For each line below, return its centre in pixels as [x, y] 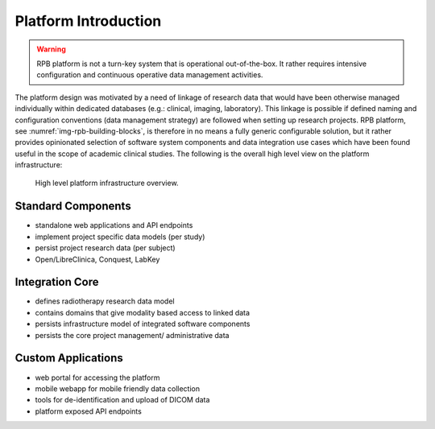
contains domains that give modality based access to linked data [142, 312]
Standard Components [73, 206]
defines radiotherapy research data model [105, 301]
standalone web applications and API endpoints [114, 225]
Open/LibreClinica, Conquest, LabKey [97, 259]
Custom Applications [69, 358]
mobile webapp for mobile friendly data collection [118, 388]
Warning [51, 49]
